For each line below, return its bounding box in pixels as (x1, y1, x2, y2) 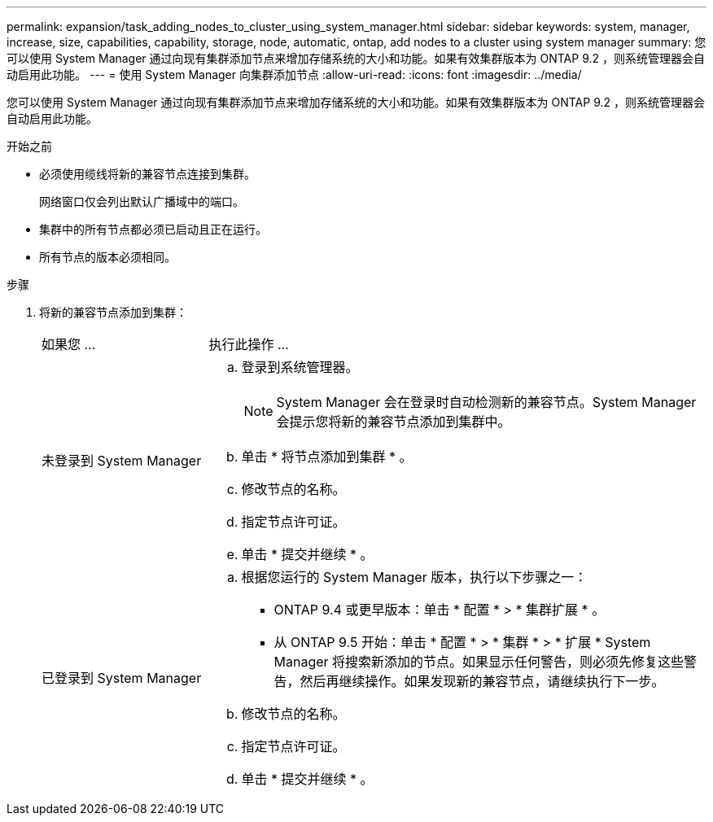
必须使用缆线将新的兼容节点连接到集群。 (39, 167, 256, 181)
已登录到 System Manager (42, 670, 202, 686)
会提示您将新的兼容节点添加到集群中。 (276, 413, 511, 430)
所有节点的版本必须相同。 (39, 250, 176, 264)
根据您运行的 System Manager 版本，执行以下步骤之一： (241, 569, 588, 585)
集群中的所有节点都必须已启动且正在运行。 (39, 222, 267, 236)
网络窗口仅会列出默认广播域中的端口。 (39, 195, 244, 208)
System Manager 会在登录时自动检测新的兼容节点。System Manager (276, 394, 697, 410)
